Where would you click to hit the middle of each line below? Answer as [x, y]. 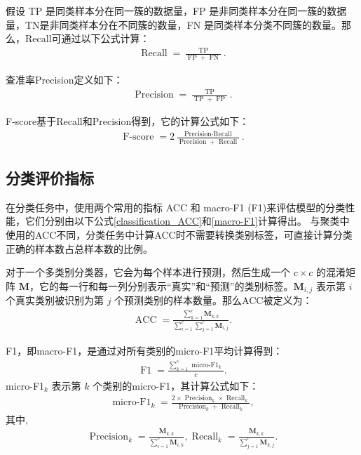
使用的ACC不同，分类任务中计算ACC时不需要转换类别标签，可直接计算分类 [179, 234]
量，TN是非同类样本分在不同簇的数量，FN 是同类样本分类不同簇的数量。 [173, 24]
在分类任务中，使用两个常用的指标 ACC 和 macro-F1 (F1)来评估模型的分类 [176, 207]
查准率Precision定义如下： [64, 80]
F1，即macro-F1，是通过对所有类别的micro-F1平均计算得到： [144, 351]
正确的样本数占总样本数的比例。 [79, 248]
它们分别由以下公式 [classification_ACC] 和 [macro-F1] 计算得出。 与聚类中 [187, 221]
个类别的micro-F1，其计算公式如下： [176, 385]
